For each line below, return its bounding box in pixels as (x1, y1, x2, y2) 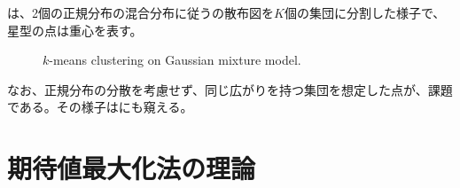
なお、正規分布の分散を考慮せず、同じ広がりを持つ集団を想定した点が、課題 (7, 80, 453, 98)
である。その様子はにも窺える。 (7, 98, 193, 116)
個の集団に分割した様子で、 (284, 4, 446, 21)
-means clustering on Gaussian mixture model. (49, 51, 301, 69)
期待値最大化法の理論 (7, 150, 256, 186)
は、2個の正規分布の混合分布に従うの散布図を (7, 4, 274, 21)
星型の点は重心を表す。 (7, 20, 143, 39)
